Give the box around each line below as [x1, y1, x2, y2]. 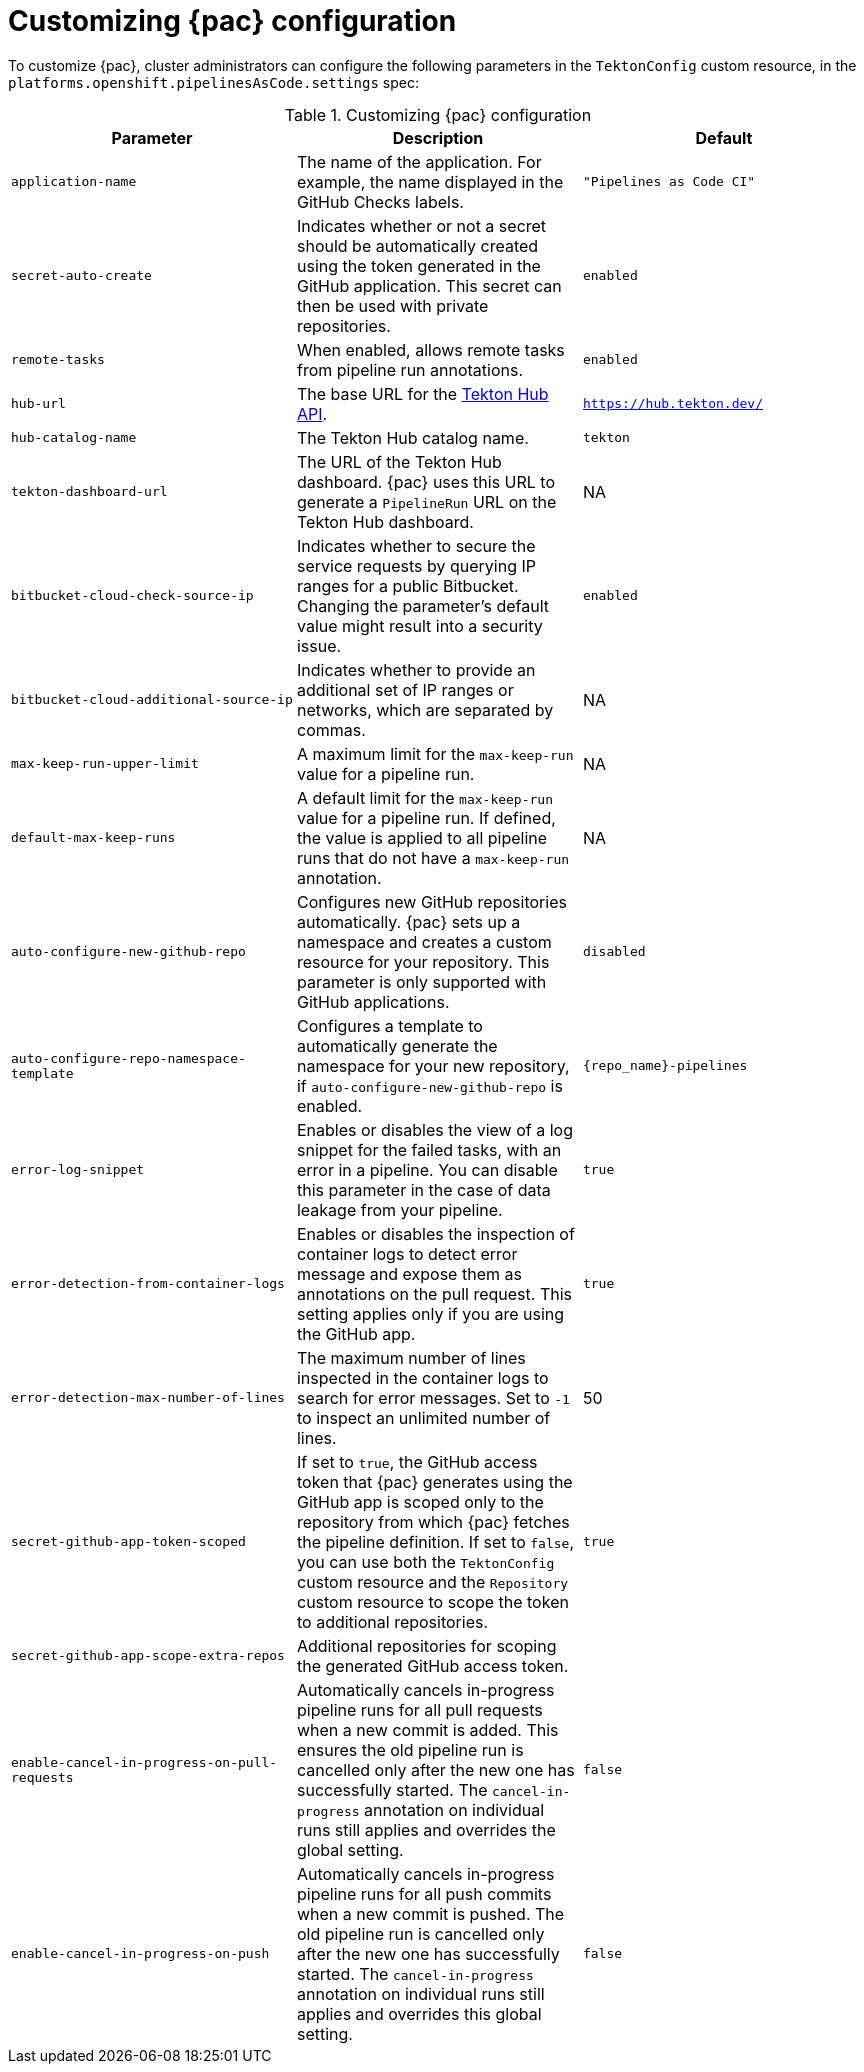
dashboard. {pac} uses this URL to [296, 471, 556, 492]
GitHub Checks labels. [296, 191, 464, 212]
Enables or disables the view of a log [296, 1119, 573, 1140]
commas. [296, 719, 366, 740]
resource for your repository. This [296, 951, 550, 972]
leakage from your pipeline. [296, 1199, 503, 1220]
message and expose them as [296, 1263, 522, 1284]
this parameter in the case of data [296, 1179, 551, 1200]
